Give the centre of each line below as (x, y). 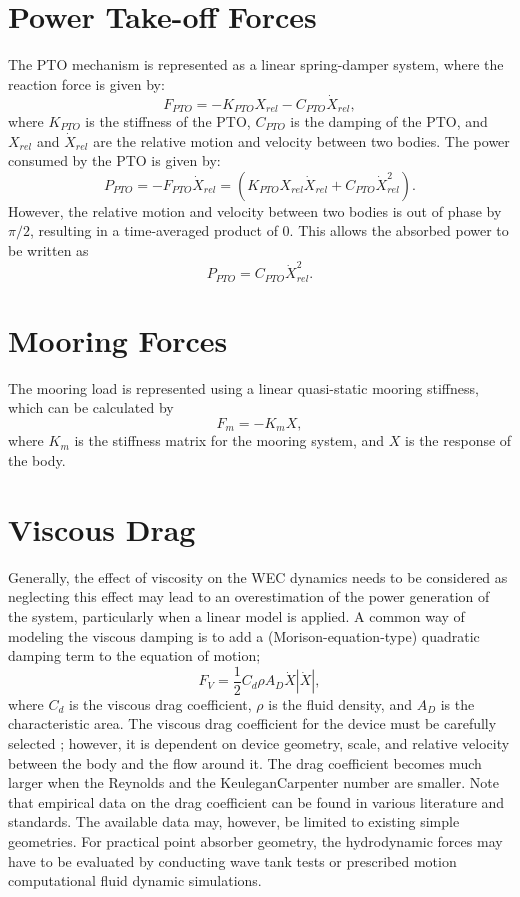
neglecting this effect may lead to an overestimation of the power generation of (249, 596)
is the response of (458, 440)
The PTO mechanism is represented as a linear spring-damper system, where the (256, 64)
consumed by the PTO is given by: (114, 160)
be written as (48, 249)
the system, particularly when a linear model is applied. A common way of (236, 615)
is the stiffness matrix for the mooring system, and (229, 440)
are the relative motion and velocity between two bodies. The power (301, 140)
